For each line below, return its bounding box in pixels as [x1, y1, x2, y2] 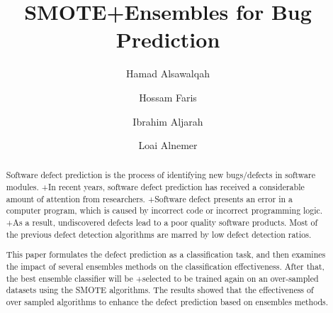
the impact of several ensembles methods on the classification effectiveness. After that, [6, 260, 324, 272]
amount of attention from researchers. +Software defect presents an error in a [6, 192, 293, 204]
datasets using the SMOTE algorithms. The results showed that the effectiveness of [6, 284, 314, 296]
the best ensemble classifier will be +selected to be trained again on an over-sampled [6, 272, 319, 284]
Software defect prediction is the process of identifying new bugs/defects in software [6, 169, 315, 181]
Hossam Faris [139, 89, 197, 104]
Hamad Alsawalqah [126, 66, 210, 81]
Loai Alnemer [138, 138, 198, 153]
